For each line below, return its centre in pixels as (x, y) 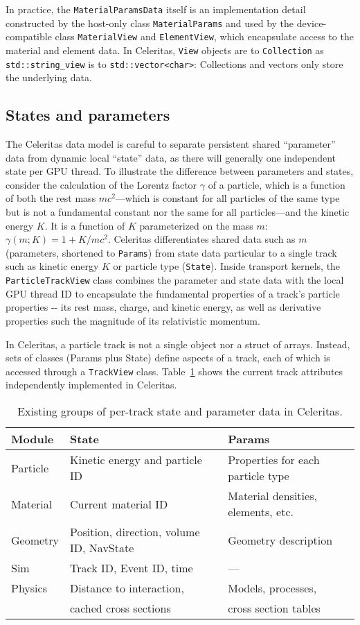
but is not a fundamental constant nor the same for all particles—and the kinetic (178, 212)
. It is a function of (85, 225)
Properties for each (274, 460)
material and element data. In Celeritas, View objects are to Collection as (165, 50)
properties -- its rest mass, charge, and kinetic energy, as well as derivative (163, 307)
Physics (29, 588)
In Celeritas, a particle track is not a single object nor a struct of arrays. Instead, (178, 344)
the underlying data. (49, 77)
